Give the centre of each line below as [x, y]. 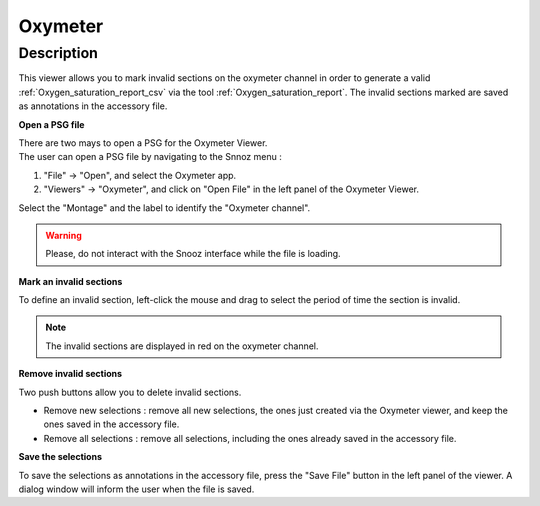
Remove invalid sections [70, 374]
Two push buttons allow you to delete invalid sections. [130, 392]
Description [58, 53]
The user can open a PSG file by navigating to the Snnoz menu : [150, 157]
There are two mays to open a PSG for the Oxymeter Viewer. [143, 142]
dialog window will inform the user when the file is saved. [136, 489]
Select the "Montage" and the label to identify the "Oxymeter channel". [164, 207]
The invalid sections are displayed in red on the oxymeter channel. [182, 346]
